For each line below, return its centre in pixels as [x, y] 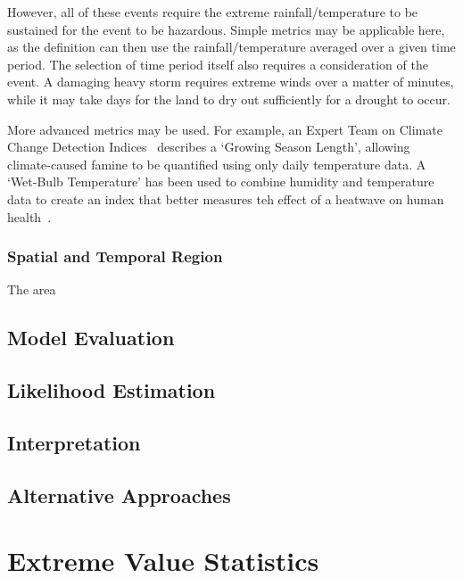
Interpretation [74, 442]
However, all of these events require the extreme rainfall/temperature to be [213, 12]
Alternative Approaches [119, 495]
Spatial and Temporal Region [115, 256]
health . [29, 216]
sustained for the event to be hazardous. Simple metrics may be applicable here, [226, 29]
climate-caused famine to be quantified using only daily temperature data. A [217, 164]
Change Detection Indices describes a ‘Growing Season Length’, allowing [209, 147]
